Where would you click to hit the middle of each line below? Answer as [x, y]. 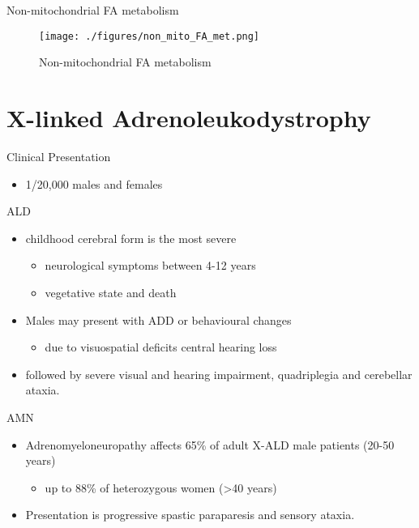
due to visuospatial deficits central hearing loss [161, 347]
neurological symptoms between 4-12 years [150, 265]
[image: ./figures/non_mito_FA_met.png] [150, 36]
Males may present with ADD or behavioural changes [158, 319]
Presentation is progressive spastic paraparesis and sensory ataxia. [190, 515]
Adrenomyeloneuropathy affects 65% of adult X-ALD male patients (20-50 [210, 444]
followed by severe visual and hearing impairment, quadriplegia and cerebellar [219, 374]
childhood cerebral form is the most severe [131, 238]
